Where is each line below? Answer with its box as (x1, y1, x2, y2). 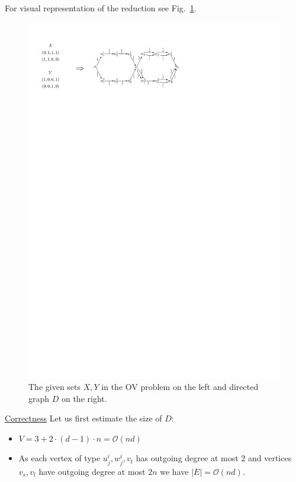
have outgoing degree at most (38, 465, 146, 477)
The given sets (28, 380, 81, 393)
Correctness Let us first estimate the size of (5, 412, 162, 424)
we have (160, 465, 189, 477)
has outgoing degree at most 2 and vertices (136, 452, 292, 464)
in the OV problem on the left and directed (101, 380, 259, 393)
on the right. (61, 392, 107, 404)
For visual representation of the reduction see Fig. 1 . (5, 2, 197, 14)
